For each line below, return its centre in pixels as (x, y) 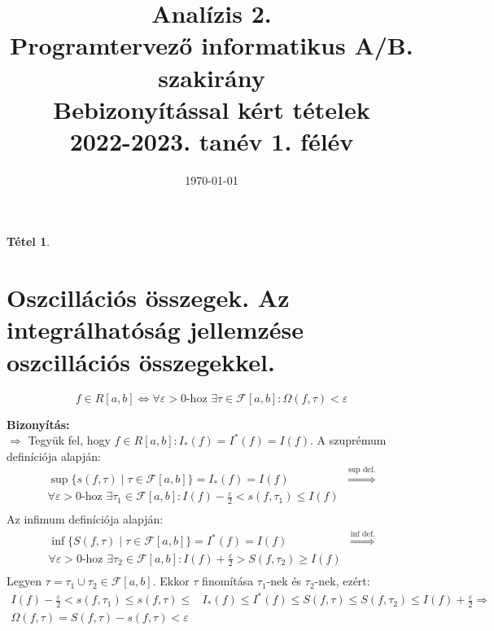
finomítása (228, 581)
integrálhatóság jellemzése (155, 329)
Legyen (24, 581)
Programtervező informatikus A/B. (212, 45)
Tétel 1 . (28, 241)
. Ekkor (171, 581)
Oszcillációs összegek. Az (148, 298)
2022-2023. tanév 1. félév (212, 140)
